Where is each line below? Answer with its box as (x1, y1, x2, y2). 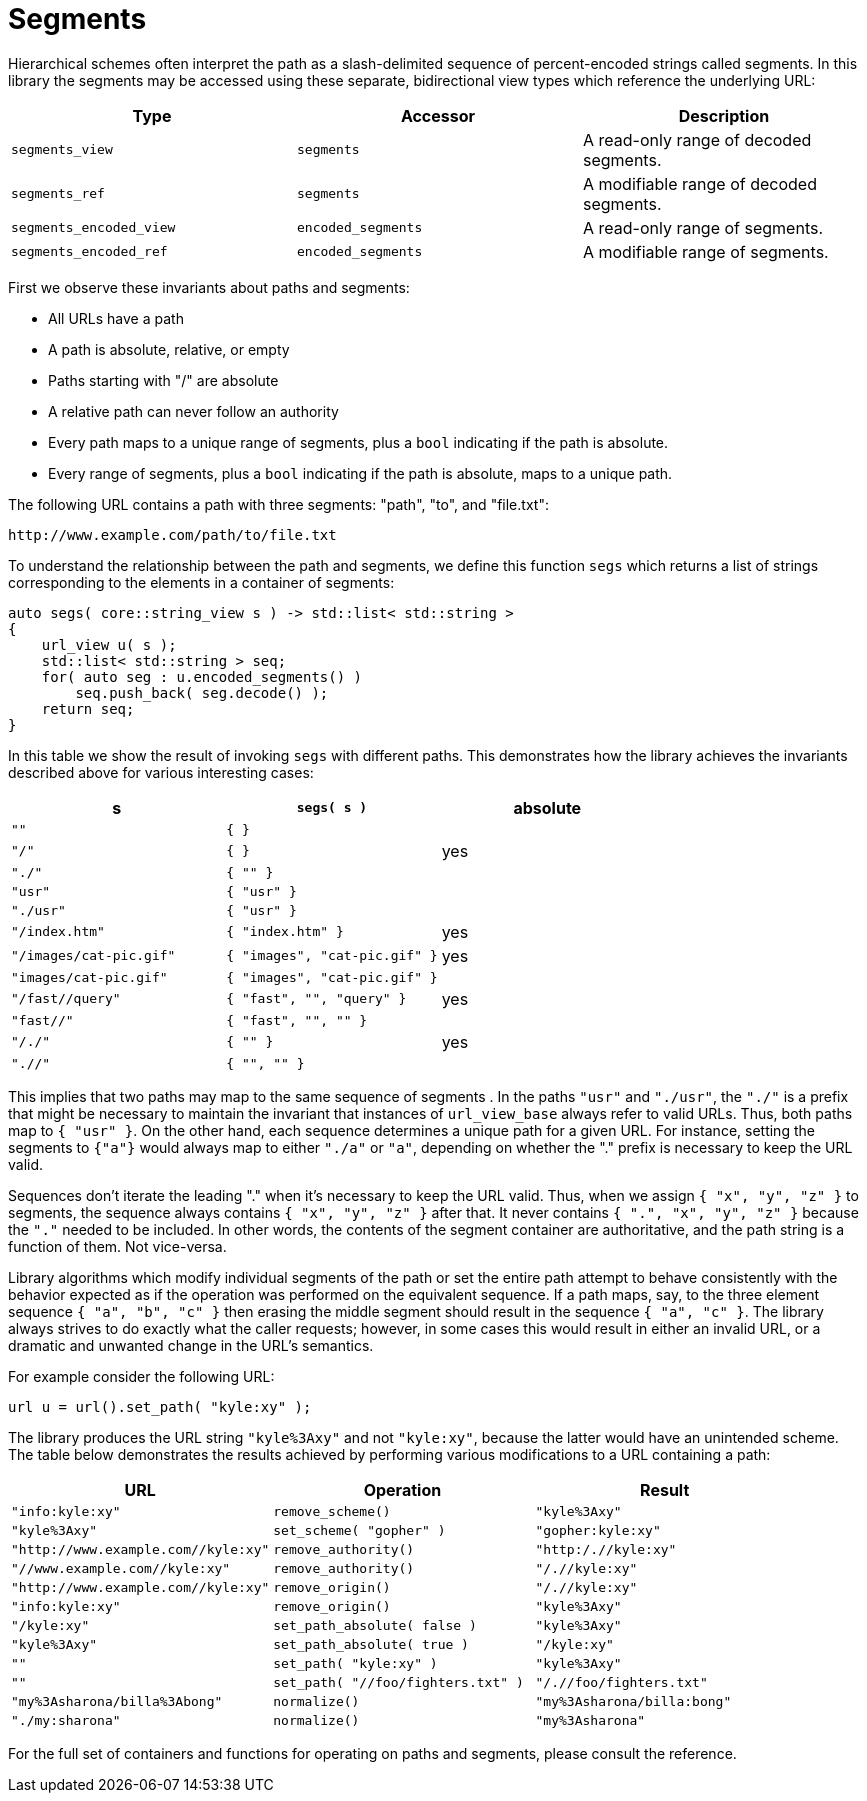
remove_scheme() (273, 1503, 391, 1519)
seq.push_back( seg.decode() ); (75, 684, 329, 701)
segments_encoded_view (11, 220, 176, 236)
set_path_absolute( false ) (273, 1617, 477, 1633)
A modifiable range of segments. (582, 241, 829, 262)
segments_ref (11, 186, 105, 202)
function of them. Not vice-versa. (8, 1237, 227, 1255)
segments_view (11, 142, 113, 158)
